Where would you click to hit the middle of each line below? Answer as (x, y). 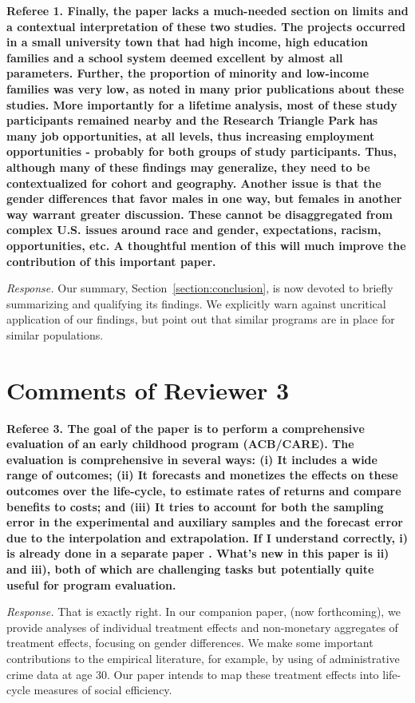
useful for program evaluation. (91, 584)
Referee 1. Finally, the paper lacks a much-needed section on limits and (207, 10)
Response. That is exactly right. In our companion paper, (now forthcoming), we (204, 612)
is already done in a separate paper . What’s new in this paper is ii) (198, 553)
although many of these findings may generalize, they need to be (188, 167)
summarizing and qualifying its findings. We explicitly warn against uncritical (196, 303)
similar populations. (55, 334)
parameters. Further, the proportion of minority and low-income (188, 73)
